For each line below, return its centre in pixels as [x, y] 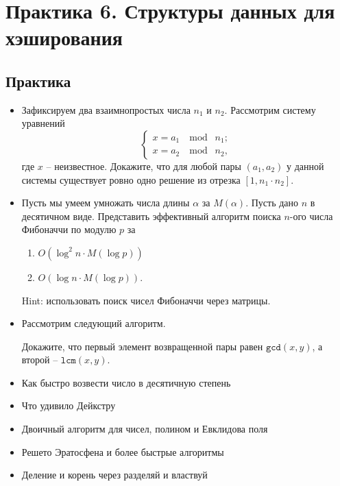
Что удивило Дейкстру [69, 405]
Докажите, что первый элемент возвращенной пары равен [142, 346]
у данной [305, 166]
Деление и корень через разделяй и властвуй [114, 475]
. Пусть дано [272, 203]
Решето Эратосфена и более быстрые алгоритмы [123, 451]
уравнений [43, 123]
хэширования [64, 37]
